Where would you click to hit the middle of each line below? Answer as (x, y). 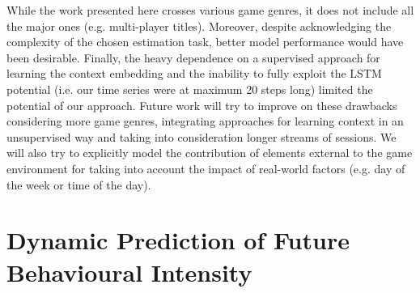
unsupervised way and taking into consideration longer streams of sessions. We (202, 136)
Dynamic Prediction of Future (178, 240)
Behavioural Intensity (129, 272)
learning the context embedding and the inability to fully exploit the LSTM (194, 73)
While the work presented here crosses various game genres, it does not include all (210, 10)
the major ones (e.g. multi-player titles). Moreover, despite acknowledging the (199, 25)
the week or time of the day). (79, 184)
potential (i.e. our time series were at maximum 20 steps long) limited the (190, 89)
